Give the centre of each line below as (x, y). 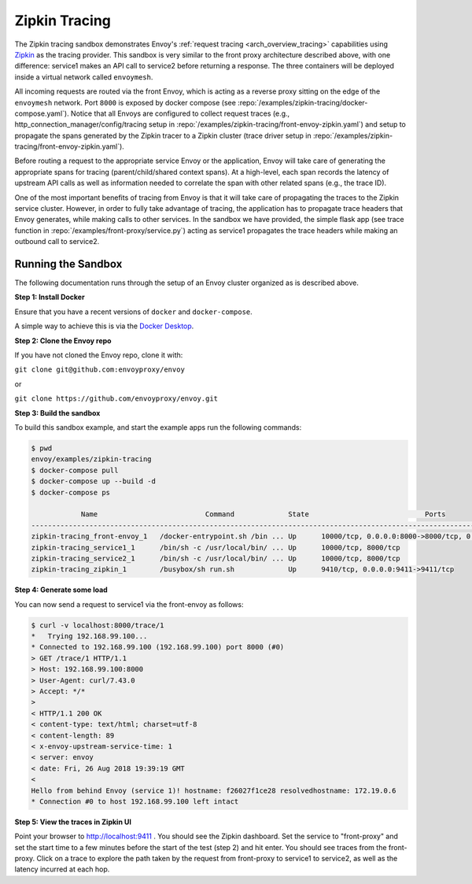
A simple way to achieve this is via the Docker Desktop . (104, 326)
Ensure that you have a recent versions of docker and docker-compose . (134, 312)
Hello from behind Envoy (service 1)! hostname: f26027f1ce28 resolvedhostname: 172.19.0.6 (214, 790)
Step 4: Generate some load (61, 590)
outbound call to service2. (57, 242)
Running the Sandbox (68, 264)
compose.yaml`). (42, 113)
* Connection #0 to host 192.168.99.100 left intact (135, 801)
